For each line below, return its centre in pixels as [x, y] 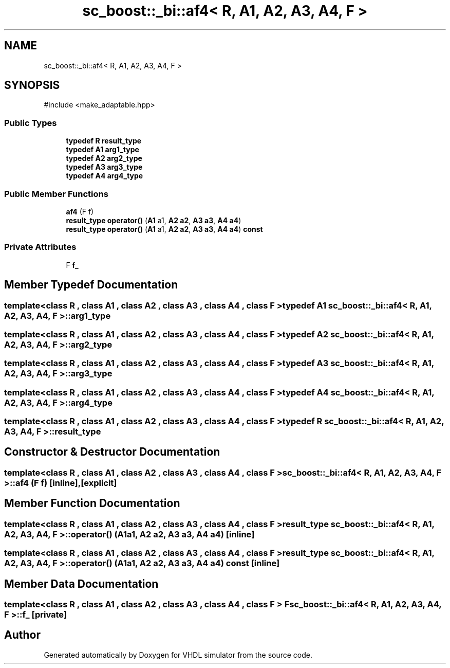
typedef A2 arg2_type [104, 158]
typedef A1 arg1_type [102, 150]
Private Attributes [40, 247]
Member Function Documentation [92, 503]
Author [22, 635]
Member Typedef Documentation [91, 285]
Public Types [31, 123]
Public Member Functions [56, 194]
